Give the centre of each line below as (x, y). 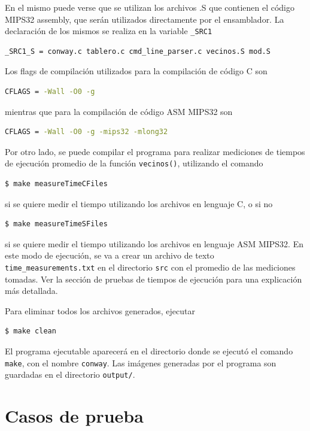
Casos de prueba (74, 416)
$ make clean (31, 331)
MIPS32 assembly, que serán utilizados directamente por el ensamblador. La (145, 19)
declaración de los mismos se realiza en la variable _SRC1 (109, 31)
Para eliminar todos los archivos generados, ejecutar (100, 310)
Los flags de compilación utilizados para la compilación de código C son (136, 71)
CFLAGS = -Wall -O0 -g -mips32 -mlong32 (86, 132)
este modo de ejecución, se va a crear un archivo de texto (110, 255)
